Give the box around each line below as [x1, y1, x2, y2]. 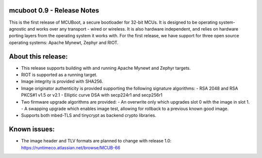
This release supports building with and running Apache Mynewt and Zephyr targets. [21, 65, 191, 71]
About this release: [9, 52, 68, 61]
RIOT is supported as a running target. [21, 72, 98, 78]
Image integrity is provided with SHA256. [21, 79, 103, 84]
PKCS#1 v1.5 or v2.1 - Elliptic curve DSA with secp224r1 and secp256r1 [21, 92, 163, 98]
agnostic [9, 26, 27, 32]
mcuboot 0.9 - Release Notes [9, 6, 99, 15]
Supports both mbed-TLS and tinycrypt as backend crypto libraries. [21, 112, 157, 118]
